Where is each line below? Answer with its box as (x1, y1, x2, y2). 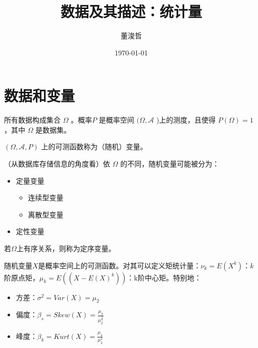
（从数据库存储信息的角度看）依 (4, 158, 110, 169)
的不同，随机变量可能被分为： (120, 158, 220, 169)
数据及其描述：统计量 (60, 1, 202, 22)
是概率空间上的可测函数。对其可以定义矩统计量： (38, 260, 201, 270)
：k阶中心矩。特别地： (127, 272, 201, 282)
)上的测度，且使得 (156, 114, 216, 125)
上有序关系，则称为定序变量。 (16, 243, 116, 253)
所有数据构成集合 (4, 114, 61, 125)
